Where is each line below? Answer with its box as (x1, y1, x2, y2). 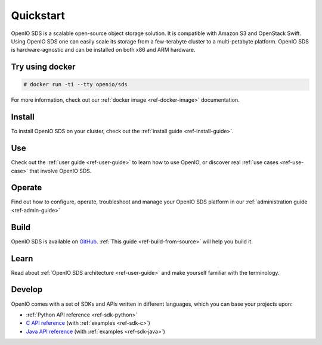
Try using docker (11, 62, 76, 72)
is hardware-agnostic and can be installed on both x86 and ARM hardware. (11, 46, 196, 54)
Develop (11, 284, 43, 294)
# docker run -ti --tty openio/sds (23, 81, 128, 88)
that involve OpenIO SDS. (29, 167, 92, 174)
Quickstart (11, 9, 66, 22)
